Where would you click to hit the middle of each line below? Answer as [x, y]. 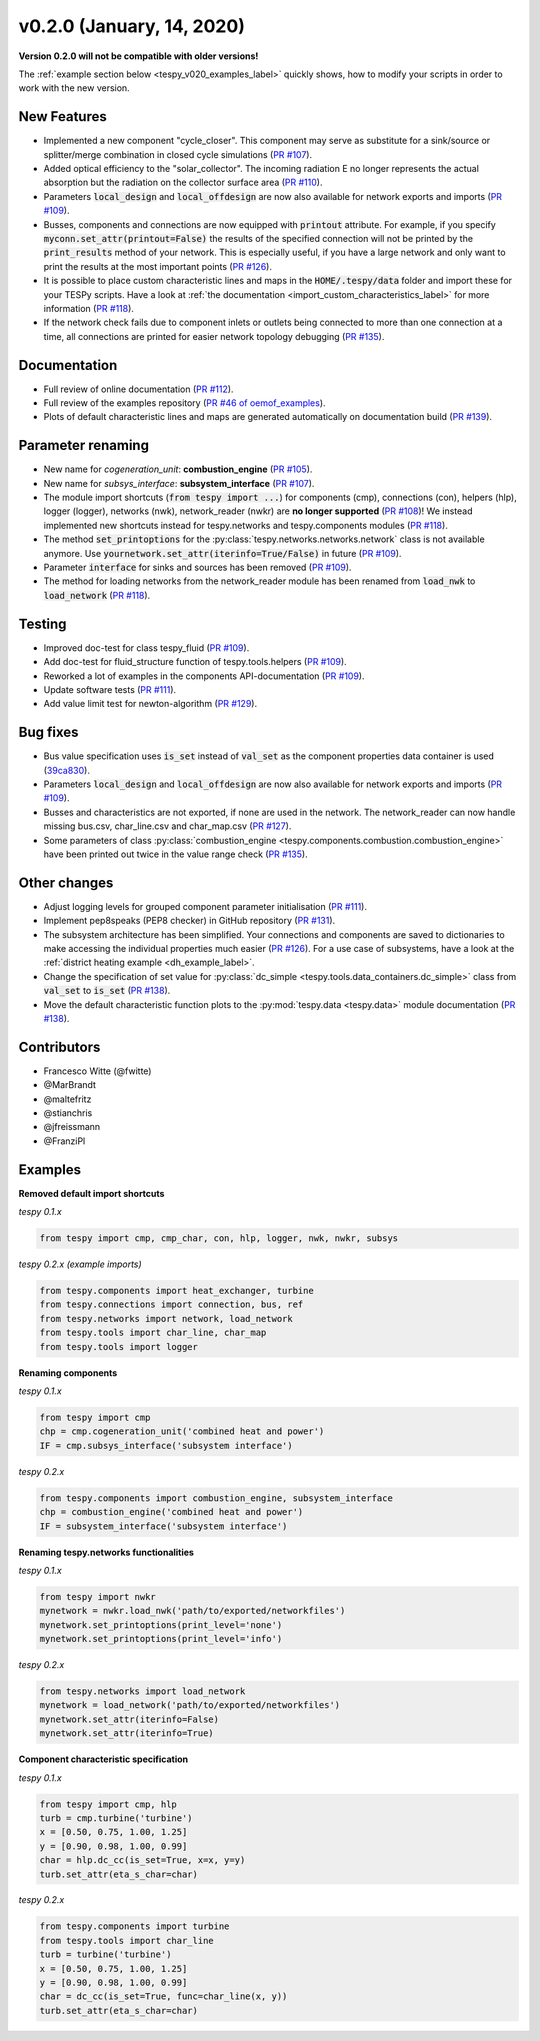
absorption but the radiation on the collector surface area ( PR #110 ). [183, 182]
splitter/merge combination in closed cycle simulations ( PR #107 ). [178, 154]
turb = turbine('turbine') [105, 1954]
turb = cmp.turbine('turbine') [116, 1818]
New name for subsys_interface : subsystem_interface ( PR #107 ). [179, 483]
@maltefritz [67, 1099]
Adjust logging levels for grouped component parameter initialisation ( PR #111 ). [205, 906]
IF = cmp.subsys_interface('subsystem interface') [166, 1445]
